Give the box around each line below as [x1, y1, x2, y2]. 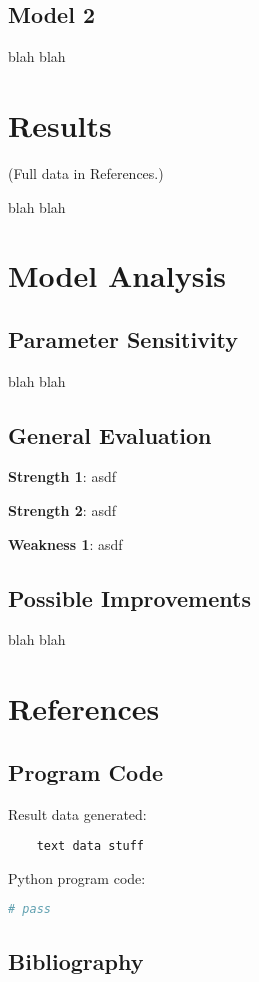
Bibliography [8, 945, 144, 976]
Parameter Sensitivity [8, 323, 239, 354]
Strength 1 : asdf [8, 466, 116, 487]
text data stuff [36, 839, 145, 854]
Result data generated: [8, 803, 147, 824]
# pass [8, 902, 51, 917]
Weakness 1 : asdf [8, 533, 123, 554]
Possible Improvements [8, 582, 251, 613]
